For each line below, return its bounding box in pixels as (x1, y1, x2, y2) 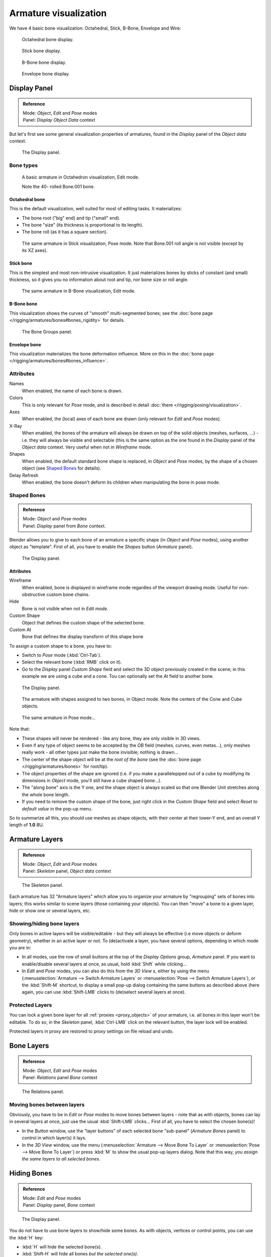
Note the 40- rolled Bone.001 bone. (22, 184, 95, 190)
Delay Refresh (9, 472, 39, 478)
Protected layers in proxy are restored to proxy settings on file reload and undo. (9, 1028, 174, 1034)
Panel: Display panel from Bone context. (23, 523, 106, 529)
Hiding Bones (9, 1169, 52, 1178)
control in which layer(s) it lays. (22, 1135, 86, 1141)
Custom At (9, 626, 31, 633)
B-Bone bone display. (22, 59, 67, 65)
